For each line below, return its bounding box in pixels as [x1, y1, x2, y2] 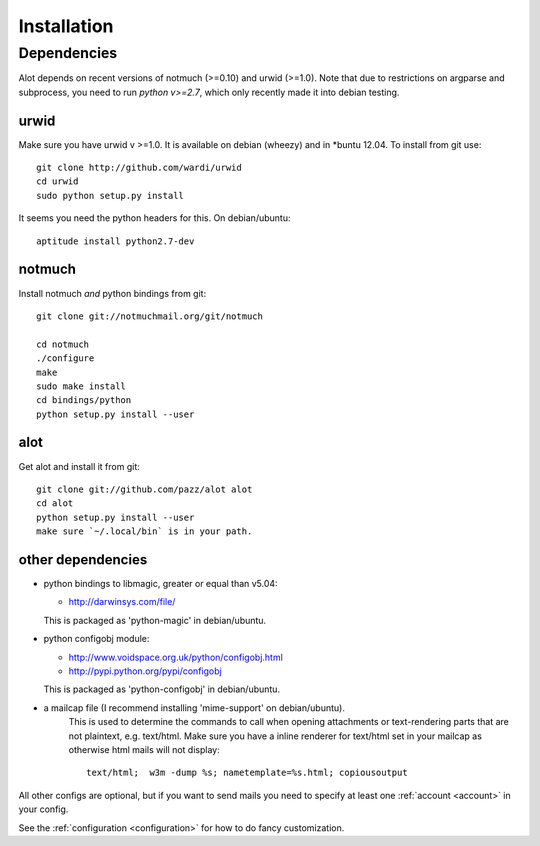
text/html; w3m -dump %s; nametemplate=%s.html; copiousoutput [86, 767, 409, 779]
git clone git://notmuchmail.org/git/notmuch [36, 310, 264, 322]
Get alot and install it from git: [18, 460, 140, 472]
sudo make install [36, 380, 127, 392]
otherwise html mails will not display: [68, 743, 220, 755]
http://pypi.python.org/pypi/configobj [68, 665, 222, 677]
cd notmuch [36, 338, 90, 350]
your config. [18, 803, 69, 815]
